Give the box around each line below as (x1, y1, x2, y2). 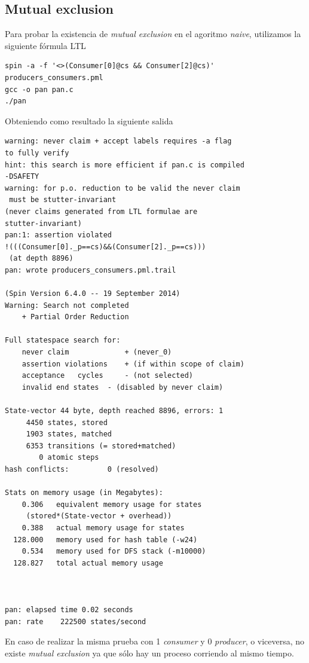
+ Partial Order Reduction (22, 313, 129, 322)
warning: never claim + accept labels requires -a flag (5, 137, 232, 146)
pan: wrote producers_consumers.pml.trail (5, 265, 176, 274)
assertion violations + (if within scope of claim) (22, 359, 244, 368)
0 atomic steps (39, 453, 99, 462)
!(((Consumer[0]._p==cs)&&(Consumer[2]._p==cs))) (5, 242, 206, 251)
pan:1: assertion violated (5, 231, 112, 240)
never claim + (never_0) (22, 348, 172, 357)
